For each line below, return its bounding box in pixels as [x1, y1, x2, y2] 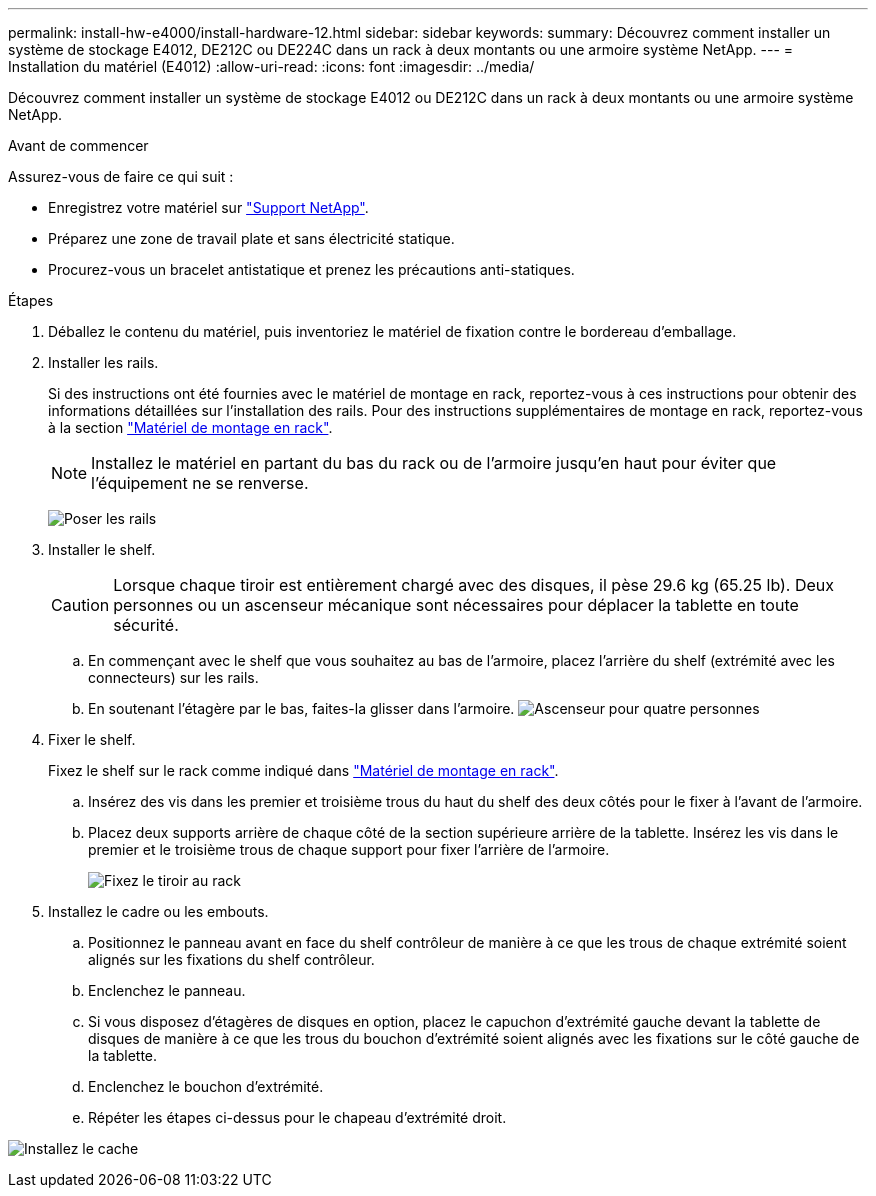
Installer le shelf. [48, 541, 156, 558]
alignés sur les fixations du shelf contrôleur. [88, 951, 375, 968]
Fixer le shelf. [48, 731, 136, 748]
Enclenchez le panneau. [88, 982, 246, 999]
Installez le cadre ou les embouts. [48, 903, 269, 920]
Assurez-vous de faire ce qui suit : [8, 168, 234, 185]
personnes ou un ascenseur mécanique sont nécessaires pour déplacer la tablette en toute [113, 595, 799, 615]
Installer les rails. [48, 354, 159, 371]
